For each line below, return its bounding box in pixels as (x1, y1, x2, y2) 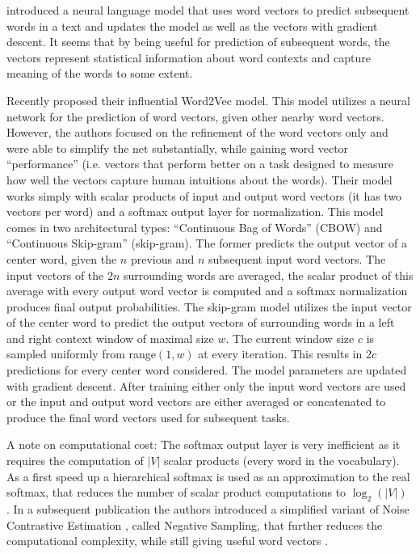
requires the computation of (6, 452, 144, 469)
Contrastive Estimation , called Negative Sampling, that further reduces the (6, 516, 383, 533)
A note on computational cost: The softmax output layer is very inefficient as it (6, 436, 401, 453)
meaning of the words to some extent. (6, 65, 193, 82)
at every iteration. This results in (198, 345, 363, 362)
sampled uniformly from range (6, 345, 156, 362)
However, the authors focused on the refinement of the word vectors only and (6, 124, 388, 141)
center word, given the (6, 250, 117, 267)
